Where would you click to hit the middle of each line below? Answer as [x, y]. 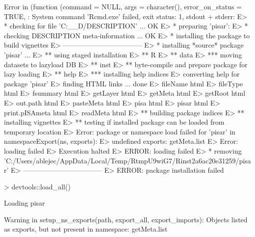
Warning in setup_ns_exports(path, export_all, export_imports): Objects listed [126, 219]
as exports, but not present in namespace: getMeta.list [86, 229]
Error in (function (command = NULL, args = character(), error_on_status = [123, 6]
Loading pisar [25, 203]
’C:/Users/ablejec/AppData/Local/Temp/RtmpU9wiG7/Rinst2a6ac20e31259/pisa [127, 160]
